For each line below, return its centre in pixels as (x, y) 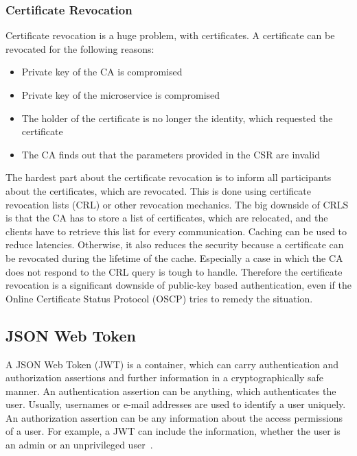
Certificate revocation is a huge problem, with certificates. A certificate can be (170, 35)
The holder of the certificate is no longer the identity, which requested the (177, 118)
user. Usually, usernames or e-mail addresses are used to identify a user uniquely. (176, 404)
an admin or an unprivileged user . (79, 445)
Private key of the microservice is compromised (121, 95)
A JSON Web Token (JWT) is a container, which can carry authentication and (172, 364)
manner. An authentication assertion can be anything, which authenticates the (171, 391)
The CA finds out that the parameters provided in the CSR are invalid (171, 154)
